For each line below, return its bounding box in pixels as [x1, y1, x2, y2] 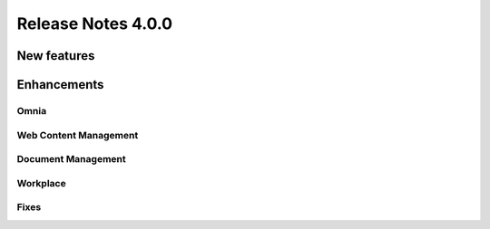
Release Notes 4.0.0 [16, 14, 172, 33]
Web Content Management [16, 129, 139, 141]
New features [16, 48, 95, 63]
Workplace [16, 177, 67, 189]
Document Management [16, 153, 126, 166]
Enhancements [16, 77, 104, 92]
